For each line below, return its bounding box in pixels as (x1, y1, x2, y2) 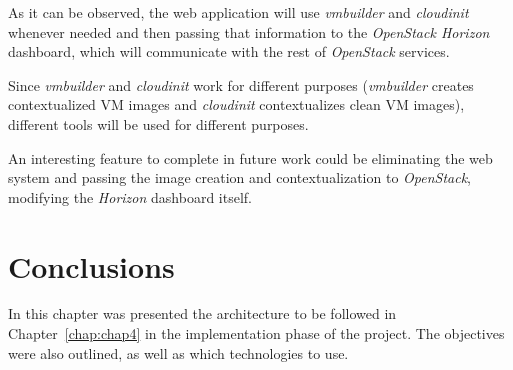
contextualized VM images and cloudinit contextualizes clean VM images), (8, 94, 465, 115)
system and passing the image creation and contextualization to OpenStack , (8, 167, 472, 188)
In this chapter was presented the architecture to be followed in (8, 303, 397, 324)
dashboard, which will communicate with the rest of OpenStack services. (8, 41, 450, 62)
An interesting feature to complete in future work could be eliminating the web (8, 147, 493, 168)
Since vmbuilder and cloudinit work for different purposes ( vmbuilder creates (8, 74, 474, 95)
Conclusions (8, 245, 175, 286)
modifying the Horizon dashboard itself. (8, 186, 252, 207)
